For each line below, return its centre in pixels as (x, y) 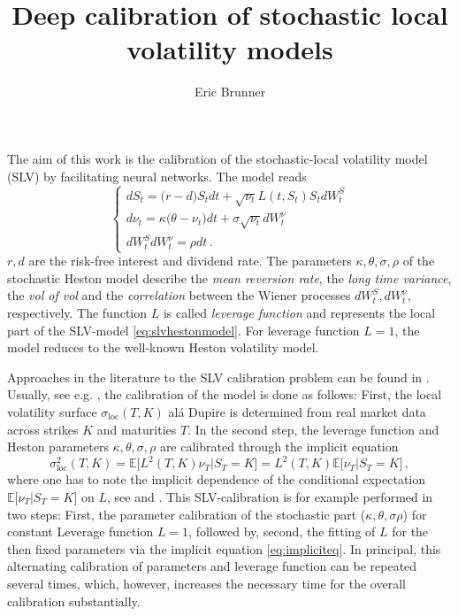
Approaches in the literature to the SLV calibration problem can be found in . (218, 377)
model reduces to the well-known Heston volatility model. (163, 347)
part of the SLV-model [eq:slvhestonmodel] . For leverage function (183, 330)
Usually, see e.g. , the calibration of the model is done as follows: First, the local (225, 394)
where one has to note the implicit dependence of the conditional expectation (217, 479)
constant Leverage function (80, 531)
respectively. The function (77, 312)
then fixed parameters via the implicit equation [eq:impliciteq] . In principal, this (224, 548)
